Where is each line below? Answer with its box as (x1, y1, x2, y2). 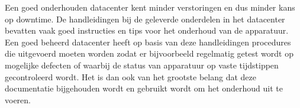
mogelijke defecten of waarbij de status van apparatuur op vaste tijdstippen (5, 58, 279, 71)
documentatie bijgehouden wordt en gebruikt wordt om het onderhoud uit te (5, 82, 283, 94)
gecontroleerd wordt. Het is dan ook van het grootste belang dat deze (5, 70, 256, 83)
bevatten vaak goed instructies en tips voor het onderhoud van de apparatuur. (5, 24, 289, 37)
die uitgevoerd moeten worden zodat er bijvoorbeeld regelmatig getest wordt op (5, 47, 293, 60)
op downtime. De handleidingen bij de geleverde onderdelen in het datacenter (5, 12, 285, 25)
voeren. (5, 93, 31, 106)
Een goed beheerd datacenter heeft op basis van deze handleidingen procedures (5, 35, 291, 48)
